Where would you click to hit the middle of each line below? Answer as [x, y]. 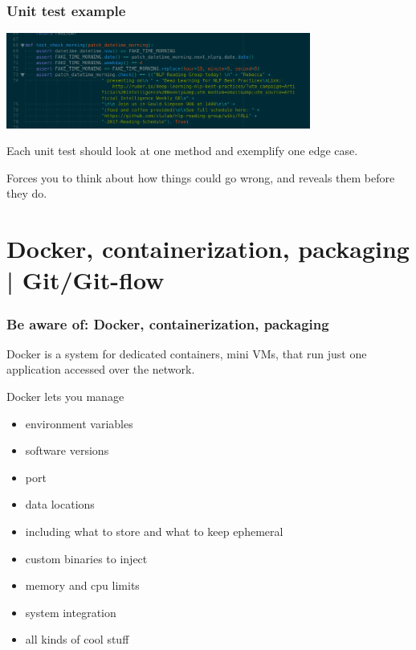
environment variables [79, 423]
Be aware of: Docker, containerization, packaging [168, 323]
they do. [27, 193]
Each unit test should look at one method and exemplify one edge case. [182, 151]
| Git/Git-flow [86, 280]
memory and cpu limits [82, 585]
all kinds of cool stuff [77, 639]
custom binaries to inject [86, 558]
